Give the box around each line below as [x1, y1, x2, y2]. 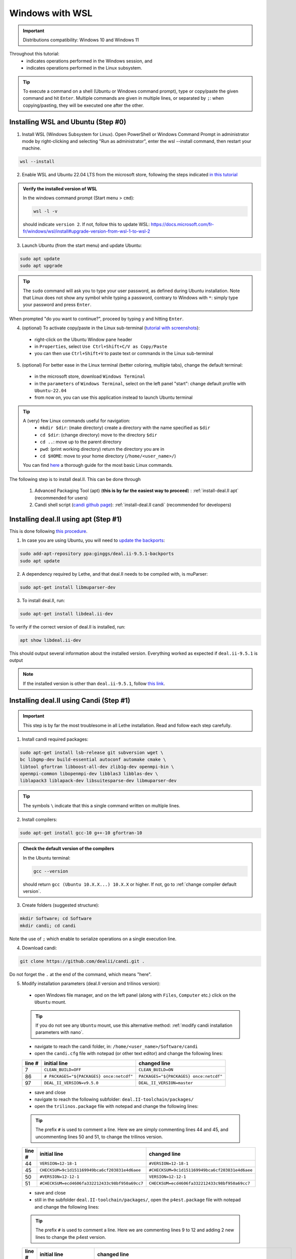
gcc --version [33, 868, 68, 874]
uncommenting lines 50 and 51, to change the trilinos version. [35, 1134, 163, 1140]
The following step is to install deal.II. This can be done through [9, 476, 141, 482]
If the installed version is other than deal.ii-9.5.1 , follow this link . [23, 680, 165, 686]
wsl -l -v [33, 208, 58, 214]
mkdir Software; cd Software [20, 916, 92, 922]
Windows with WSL [9, 8, 93, 19]
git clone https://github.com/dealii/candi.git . [20, 958, 145, 964]
